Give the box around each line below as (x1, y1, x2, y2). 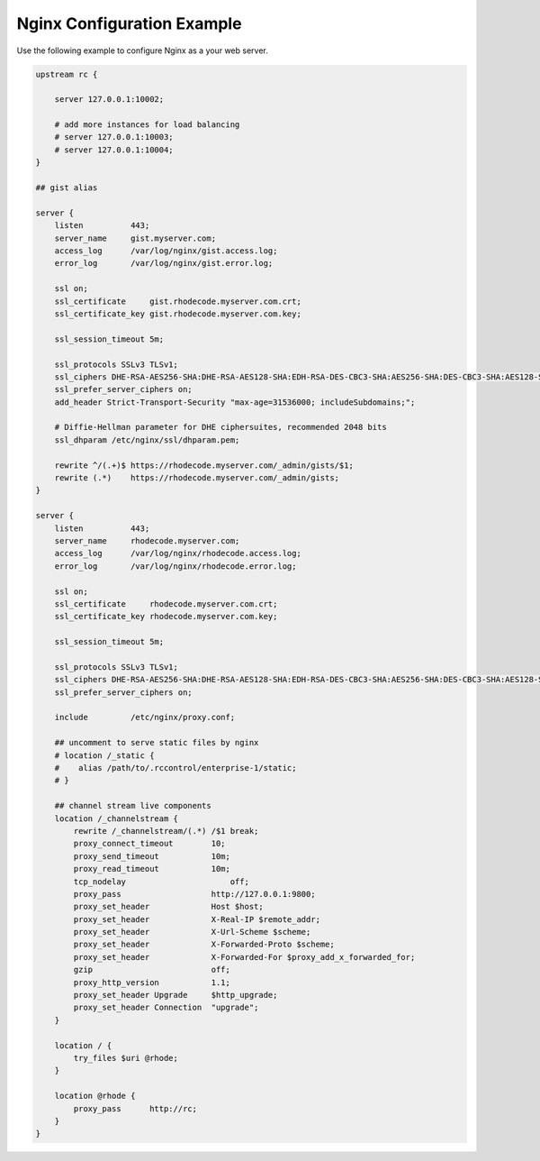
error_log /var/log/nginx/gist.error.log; (54, 258, 274, 269)
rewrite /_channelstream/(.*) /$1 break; (73, 826, 259, 836)
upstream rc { (35, 69, 98, 79)
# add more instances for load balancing (54, 120, 240, 130)
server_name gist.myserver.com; (54, 233, 216, 243)
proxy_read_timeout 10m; (73, 864, 231, 874)
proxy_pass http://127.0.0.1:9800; (73, 889, 316, 899)
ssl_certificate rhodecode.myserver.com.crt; (54, 599, 278, 608)
